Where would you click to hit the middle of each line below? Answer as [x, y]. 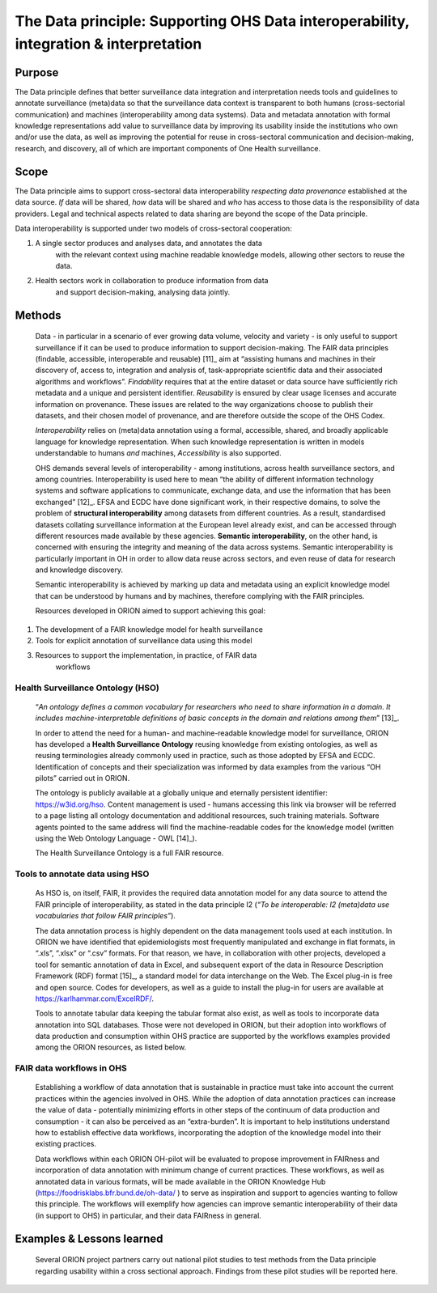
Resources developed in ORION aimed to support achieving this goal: [151, 611]
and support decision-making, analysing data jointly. [143, 292]
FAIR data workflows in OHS [71, 1068]
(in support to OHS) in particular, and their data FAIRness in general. [148, 1215]
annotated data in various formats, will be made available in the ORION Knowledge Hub [180, 1181]
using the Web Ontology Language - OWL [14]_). [116, 838]
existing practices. [66, 1144]
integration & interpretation [108, 44]
